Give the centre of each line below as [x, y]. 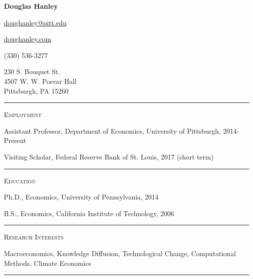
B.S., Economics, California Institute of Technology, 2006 [89, 213]
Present [15, 140]
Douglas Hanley [31, 6]
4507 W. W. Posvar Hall [40, 81]
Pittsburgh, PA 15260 [36, 90]
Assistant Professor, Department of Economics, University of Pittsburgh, [112, 130]
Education [20, 180]
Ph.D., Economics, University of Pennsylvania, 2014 [81, 197]
